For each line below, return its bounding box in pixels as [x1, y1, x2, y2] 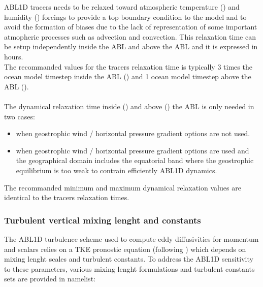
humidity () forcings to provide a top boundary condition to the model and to [4, 11, 247, 22]
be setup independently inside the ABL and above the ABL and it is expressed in [4, 41, 258, 52]
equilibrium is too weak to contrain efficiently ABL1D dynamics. [16, 165, 217, 175]
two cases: [4, 111, 35, 121]
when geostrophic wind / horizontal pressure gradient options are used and [16, 145, 249, 155]
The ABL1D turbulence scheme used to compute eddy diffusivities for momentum [4, 233, 259, 244]
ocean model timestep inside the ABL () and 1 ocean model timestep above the [4, 71, 251, 82]
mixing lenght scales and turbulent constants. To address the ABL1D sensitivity [4, 253, 253, 264]
